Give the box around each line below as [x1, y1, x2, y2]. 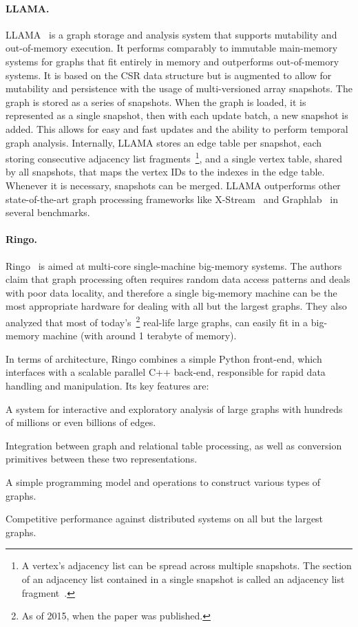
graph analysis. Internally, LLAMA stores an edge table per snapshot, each [6, 135, 322, 149]
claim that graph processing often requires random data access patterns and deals [6, 272, 350, 286]
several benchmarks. [6, 205, 90, 220]
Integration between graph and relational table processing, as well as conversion [6, 438, 342, 452]
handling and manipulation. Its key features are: [6, 378, 209, 392]
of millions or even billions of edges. [6, 415, 156, 429]
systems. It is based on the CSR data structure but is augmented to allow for [6, 67, 332, 82]
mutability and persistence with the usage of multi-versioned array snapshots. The [6, 81, 352, 96]
